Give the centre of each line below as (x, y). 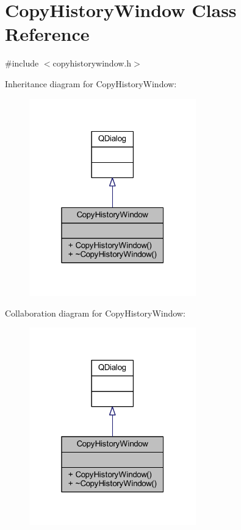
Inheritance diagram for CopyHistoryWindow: (91, 83)
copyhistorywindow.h (92, 63)
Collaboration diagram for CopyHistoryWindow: (95, 313)
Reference (47, 34)
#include (22, 63)
